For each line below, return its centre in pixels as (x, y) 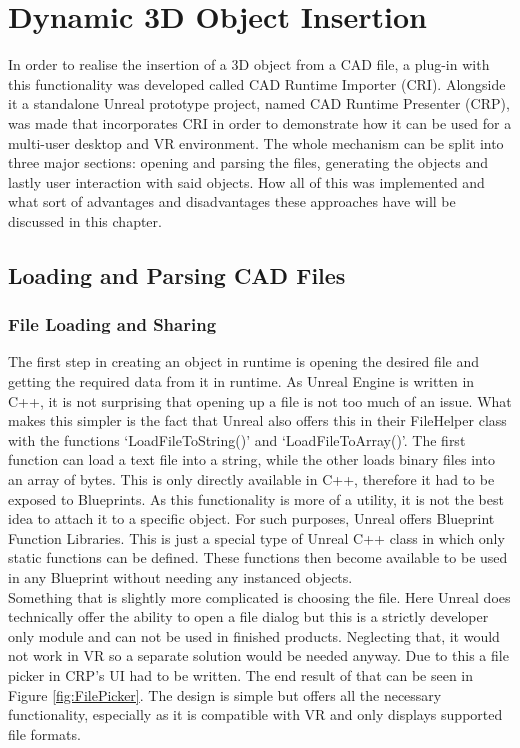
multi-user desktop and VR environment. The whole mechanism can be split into (256, 142)
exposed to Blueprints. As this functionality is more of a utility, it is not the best (256, 498)
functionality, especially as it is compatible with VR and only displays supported (255, 714)
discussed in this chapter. (85, 220)
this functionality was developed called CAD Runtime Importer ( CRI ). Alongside (257, 83)
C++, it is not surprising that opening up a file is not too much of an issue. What (260, 400)
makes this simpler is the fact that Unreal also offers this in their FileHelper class (257, 420)
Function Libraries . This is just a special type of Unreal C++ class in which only (256, 537)
